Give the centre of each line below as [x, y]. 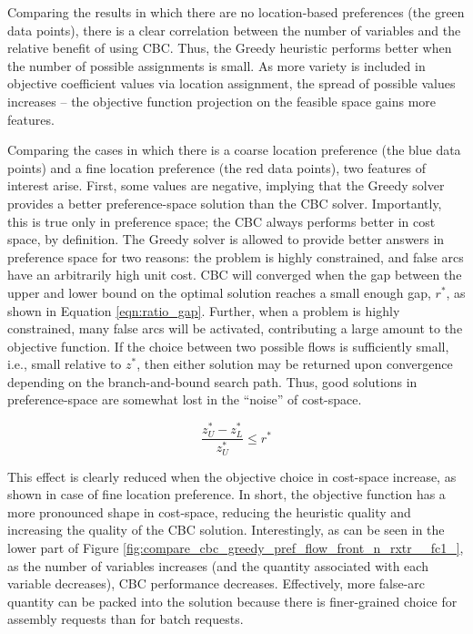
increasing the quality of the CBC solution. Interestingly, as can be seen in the [226, 530]
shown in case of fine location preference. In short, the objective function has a [226, 494]
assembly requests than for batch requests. [126, 619]
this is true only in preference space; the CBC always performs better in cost [221, 221]
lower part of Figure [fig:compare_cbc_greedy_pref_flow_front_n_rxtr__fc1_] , [236, 547]
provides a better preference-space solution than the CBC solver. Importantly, [225, 203]
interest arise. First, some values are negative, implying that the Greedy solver [226, 185]
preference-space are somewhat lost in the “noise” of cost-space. [185, 399]
